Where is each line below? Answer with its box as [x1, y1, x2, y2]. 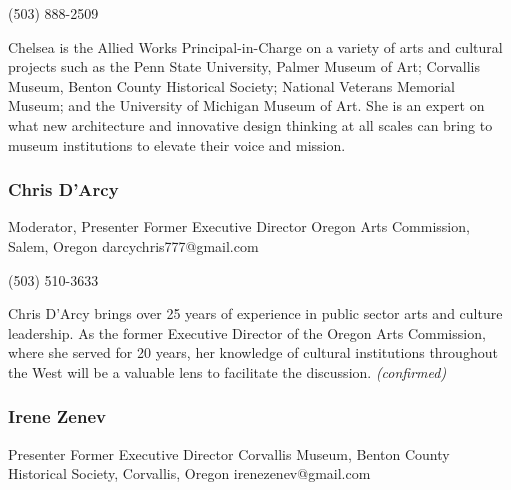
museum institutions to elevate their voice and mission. [8, 134, 346, 155]
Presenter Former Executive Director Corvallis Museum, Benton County [8, 443, 450, 464]
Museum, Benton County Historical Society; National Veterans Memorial [8, 75, 455, 96]
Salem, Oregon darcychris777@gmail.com [8, 235, 259, 256]
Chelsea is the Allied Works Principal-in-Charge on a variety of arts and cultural [8, 36, 503, 57]
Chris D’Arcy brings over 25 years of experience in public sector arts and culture [8, 303, 503, 324]
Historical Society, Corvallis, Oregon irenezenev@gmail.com [8, 463, 371, 484]
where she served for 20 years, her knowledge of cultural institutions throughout [8, 342, 498, 363]
